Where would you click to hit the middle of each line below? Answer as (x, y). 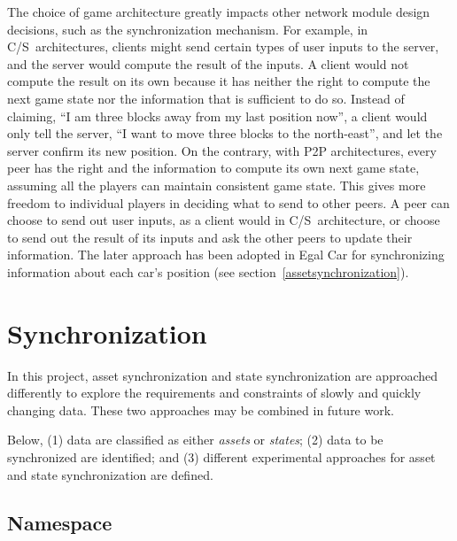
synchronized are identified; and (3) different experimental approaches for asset (221, 457)
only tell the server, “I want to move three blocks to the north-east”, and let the (225, 133)
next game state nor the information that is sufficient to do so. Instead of (206, 98)
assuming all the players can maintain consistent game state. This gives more (217, 185)
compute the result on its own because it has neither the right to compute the (219, 81)
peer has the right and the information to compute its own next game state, (213, 168)
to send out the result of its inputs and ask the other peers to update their (210, 237)
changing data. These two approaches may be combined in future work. (201, 410)
